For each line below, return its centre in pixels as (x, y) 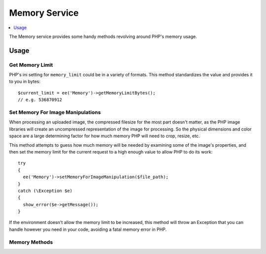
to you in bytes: (25, 82)
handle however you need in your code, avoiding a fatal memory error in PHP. (88, 229)
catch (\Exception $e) (45, 190)
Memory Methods (31, 242)
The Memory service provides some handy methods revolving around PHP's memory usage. (103, 36)
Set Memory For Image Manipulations (55, 112)
